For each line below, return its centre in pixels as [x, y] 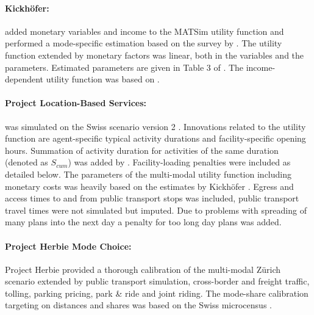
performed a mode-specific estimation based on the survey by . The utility [144, 43]
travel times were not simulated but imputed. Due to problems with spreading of [156, 210]
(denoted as [27, 162]
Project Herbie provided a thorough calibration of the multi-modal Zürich [143, 269]
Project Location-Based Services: [76, 103]
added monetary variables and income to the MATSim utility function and [145, 31]
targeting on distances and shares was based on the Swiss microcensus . [138, 305]
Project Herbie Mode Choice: [68, 246]
